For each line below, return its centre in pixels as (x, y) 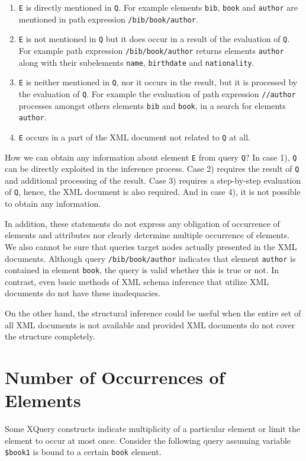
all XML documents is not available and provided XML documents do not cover (150, 324)
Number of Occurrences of (115, 377)
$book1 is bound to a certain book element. (83, 452)
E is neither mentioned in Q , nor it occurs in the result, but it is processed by (158, 82)
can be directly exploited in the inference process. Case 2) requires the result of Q (152, 169)
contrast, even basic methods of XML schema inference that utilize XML (137, 281)
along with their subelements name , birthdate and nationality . (136, 62)
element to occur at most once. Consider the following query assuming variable (148, 440)
